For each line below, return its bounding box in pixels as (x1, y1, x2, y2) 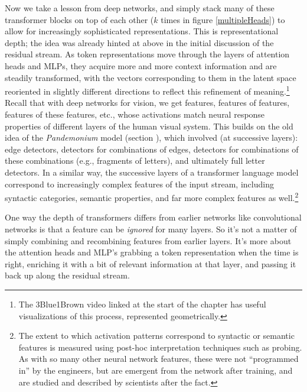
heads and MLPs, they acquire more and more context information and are (5, 59, 277, 72)
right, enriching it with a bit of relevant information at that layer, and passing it (5, 257, 296, 270)
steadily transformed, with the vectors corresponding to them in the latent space (5, 71, 296, 83)
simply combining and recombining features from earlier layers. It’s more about (5, 234, 292, 247)
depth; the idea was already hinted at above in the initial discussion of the (5, 36, 274, 48)
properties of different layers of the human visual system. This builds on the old (5, 119, 293, 132)
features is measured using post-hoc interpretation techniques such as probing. (18, 341, 302, 353)
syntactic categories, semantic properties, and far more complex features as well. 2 (5, 190, 299, 203)
